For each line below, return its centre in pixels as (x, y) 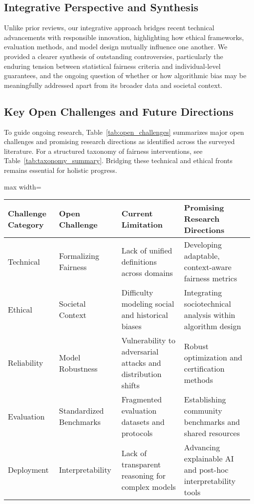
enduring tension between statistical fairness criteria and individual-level (112, 66)
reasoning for (144, 475)
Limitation (142, 224)
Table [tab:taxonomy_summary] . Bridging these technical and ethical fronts (118, 160)
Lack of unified (147, 250)
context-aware (208, 267)
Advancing (202, 447)
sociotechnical (207, 304)
